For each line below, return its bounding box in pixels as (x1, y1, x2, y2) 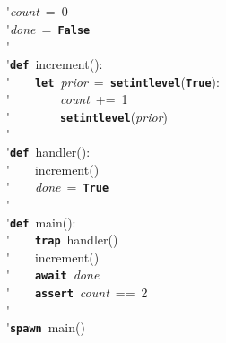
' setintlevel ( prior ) (6, 107, 168, 125)
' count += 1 (6, 90, 128, 108)
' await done (6, 265, 100, 284)
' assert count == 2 (6, 283, 148, 302)
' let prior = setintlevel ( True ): (6, 72, 220, 90)
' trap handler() (6, 230, 118, 249)
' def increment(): (6, 54, 103, 73)
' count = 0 (6, 2, 68, 20)
